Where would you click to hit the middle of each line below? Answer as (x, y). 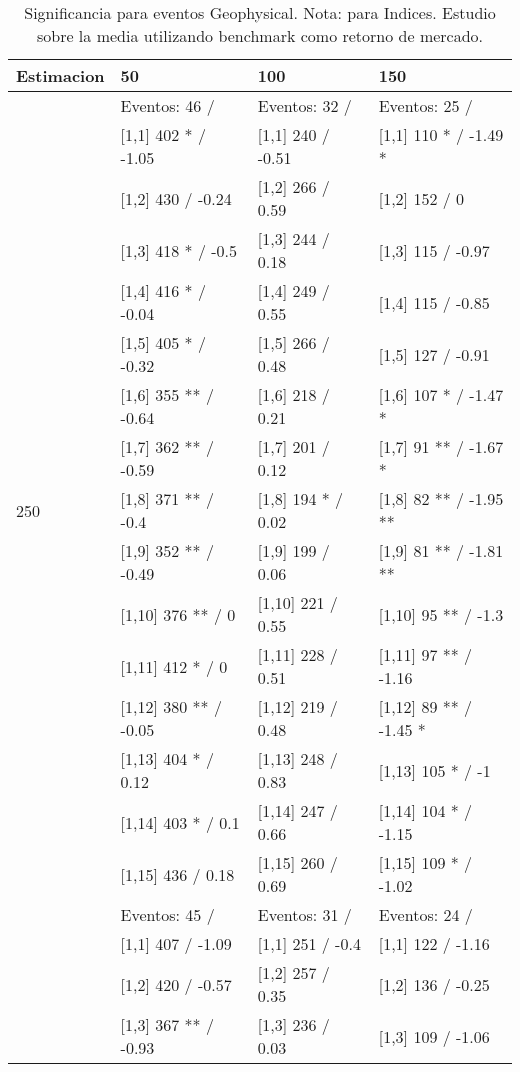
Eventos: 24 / (425, 914)
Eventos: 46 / (167, 105)
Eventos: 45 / (167, 914)
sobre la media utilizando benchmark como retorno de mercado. (260, 35)
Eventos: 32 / (304, 105)
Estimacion (60, 75)
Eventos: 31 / (304, 914)
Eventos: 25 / (425, 105)
